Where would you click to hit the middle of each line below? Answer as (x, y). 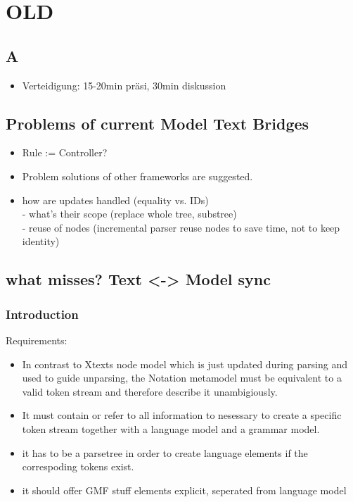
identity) (41, 241)
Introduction (42, 314)
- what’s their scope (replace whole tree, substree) (129, 214)
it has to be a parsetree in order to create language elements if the (165, 452)
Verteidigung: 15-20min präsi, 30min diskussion (124, 85)
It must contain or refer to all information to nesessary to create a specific (182, 415)
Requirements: (37, 340)
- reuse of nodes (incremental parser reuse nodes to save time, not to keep (181, 227)
